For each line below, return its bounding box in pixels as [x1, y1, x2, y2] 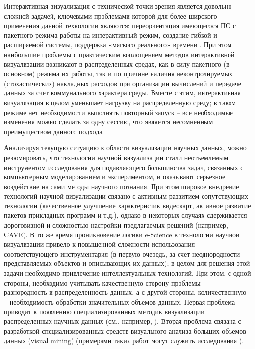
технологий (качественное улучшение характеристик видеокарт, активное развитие [4, 200, 251, 210]
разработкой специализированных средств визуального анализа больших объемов [4, 325, 246, 336]
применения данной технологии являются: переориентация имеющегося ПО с [4, 20, 236, 30]
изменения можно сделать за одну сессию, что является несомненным [4, 116, 213, 127]
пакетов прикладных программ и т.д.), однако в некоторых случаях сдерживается [4, 210, 247, 220]
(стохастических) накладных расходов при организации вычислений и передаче [4, 78, 241, 88]
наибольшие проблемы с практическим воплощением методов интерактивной [4, 49, 235, 59]
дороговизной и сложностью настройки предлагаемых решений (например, [4, 220, 229, 230]
